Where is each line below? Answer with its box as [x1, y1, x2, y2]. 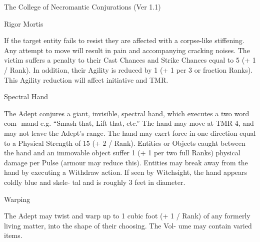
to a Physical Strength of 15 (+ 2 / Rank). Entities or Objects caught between [4, 137, 245, 148]
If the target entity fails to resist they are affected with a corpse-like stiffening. [4, 35, 244, 46]
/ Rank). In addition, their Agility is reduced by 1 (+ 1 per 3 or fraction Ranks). [4, 64, 252, 75]
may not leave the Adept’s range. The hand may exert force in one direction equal [4, 127, 256, 138]
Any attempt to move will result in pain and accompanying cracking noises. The [4, 45, 250, 55]
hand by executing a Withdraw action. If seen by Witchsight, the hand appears [4, 167, 247, 177]
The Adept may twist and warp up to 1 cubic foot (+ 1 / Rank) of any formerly [4, 210, 250, 221]
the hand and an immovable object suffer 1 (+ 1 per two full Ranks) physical [4, 147, 240, 158]
